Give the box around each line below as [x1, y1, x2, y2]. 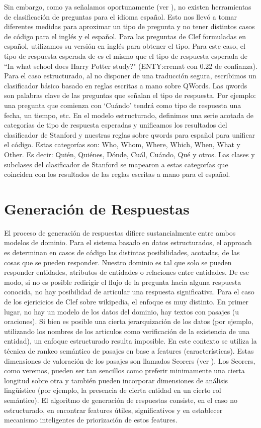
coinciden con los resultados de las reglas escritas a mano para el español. [4, 169, 230, 179]
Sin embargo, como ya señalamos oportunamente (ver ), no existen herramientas [4, 2, 251, 12]
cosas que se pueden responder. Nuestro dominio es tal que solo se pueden [4, 257, 232, 267]
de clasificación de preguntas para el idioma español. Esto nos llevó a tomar [4, 11, 237, 22]
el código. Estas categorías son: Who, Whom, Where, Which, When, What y [4, 139, 240, 150]
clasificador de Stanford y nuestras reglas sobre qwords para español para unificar [4, 129, 255, 140]
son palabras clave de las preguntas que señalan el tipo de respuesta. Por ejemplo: [4, 90, 256, 100]
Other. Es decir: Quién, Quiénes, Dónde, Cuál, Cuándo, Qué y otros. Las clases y [4, 149, 255, 159]
